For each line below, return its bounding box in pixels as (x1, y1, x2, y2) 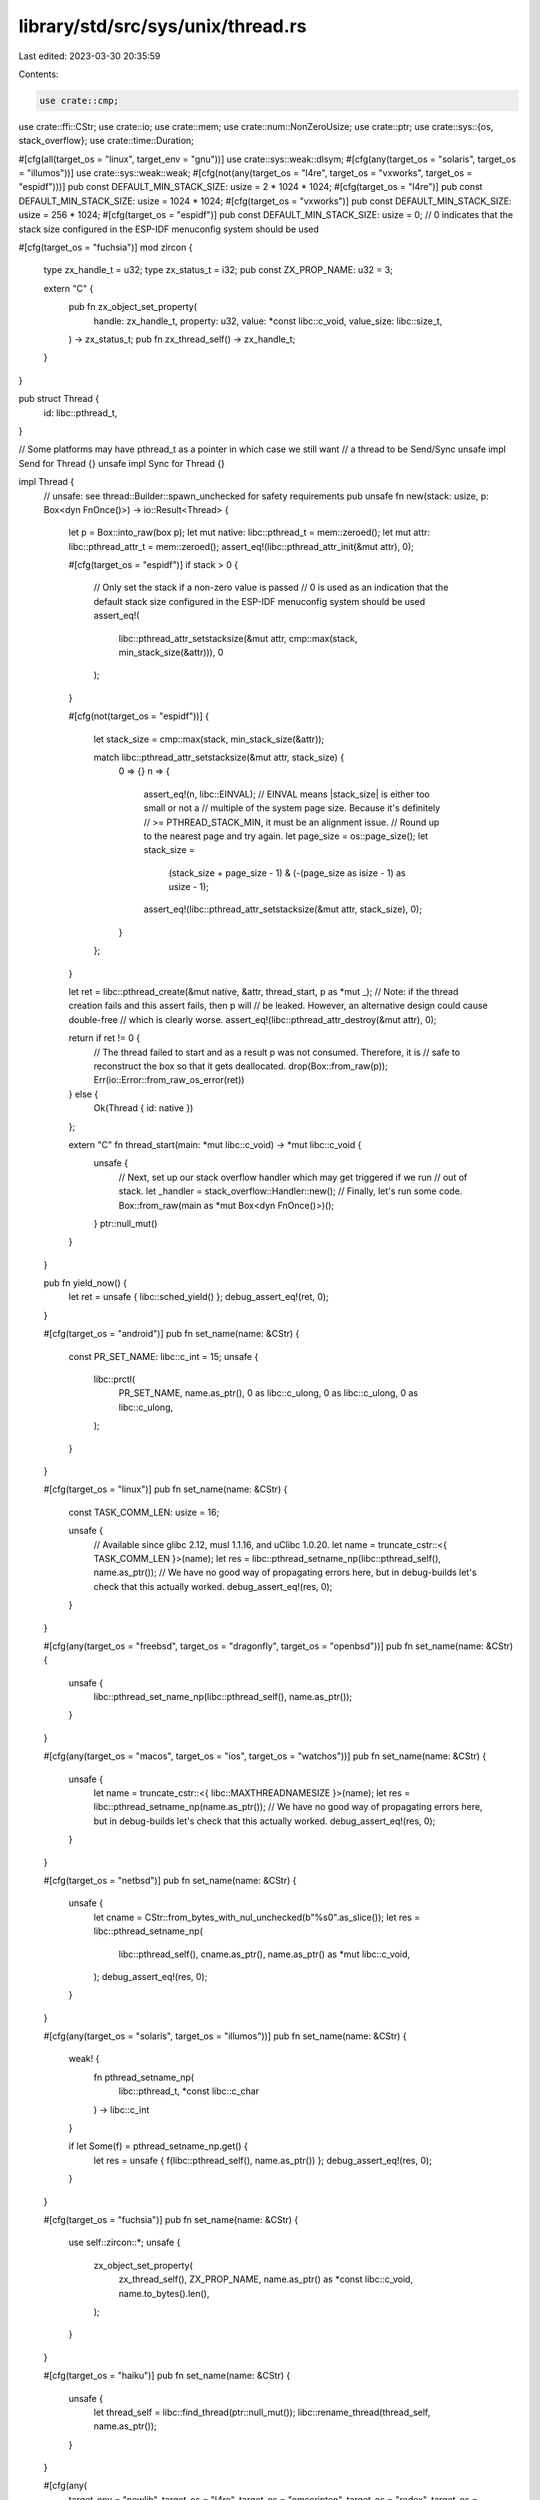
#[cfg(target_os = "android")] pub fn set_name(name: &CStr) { (43, 1328, 300, 1340)
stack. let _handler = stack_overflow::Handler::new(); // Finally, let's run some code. (118, 1185, 463, 1197)
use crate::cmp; (39, 95, 120, 106)
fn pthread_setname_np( (93, 2071, 195, 2083)
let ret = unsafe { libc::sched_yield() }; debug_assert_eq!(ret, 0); (68, 1291, 329, 1303)
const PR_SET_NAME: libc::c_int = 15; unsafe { (68, 1350, 259, 1362)
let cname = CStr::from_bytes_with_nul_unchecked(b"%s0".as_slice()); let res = (93, 1911, 421, 1923)
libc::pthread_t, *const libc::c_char (118, 2085, 260, 2097)
